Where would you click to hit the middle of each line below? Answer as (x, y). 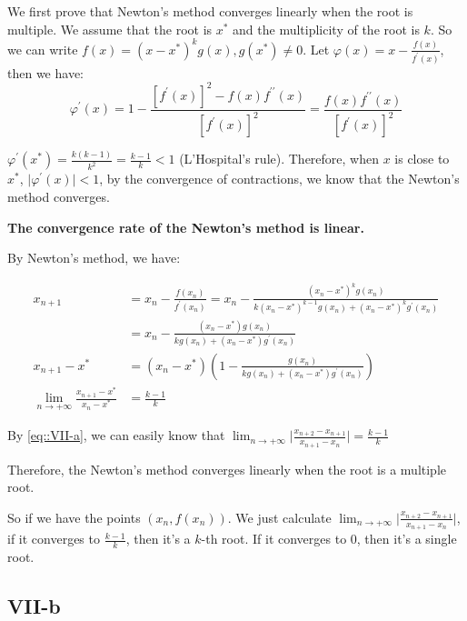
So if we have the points (74, 517)
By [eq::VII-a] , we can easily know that (116, 435)
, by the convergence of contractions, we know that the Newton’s (279, 179)
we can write (43, 49)
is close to (422, 159)
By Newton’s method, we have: (94, 258)
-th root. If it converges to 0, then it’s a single (329, 539)
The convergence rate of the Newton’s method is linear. (186, 227)
